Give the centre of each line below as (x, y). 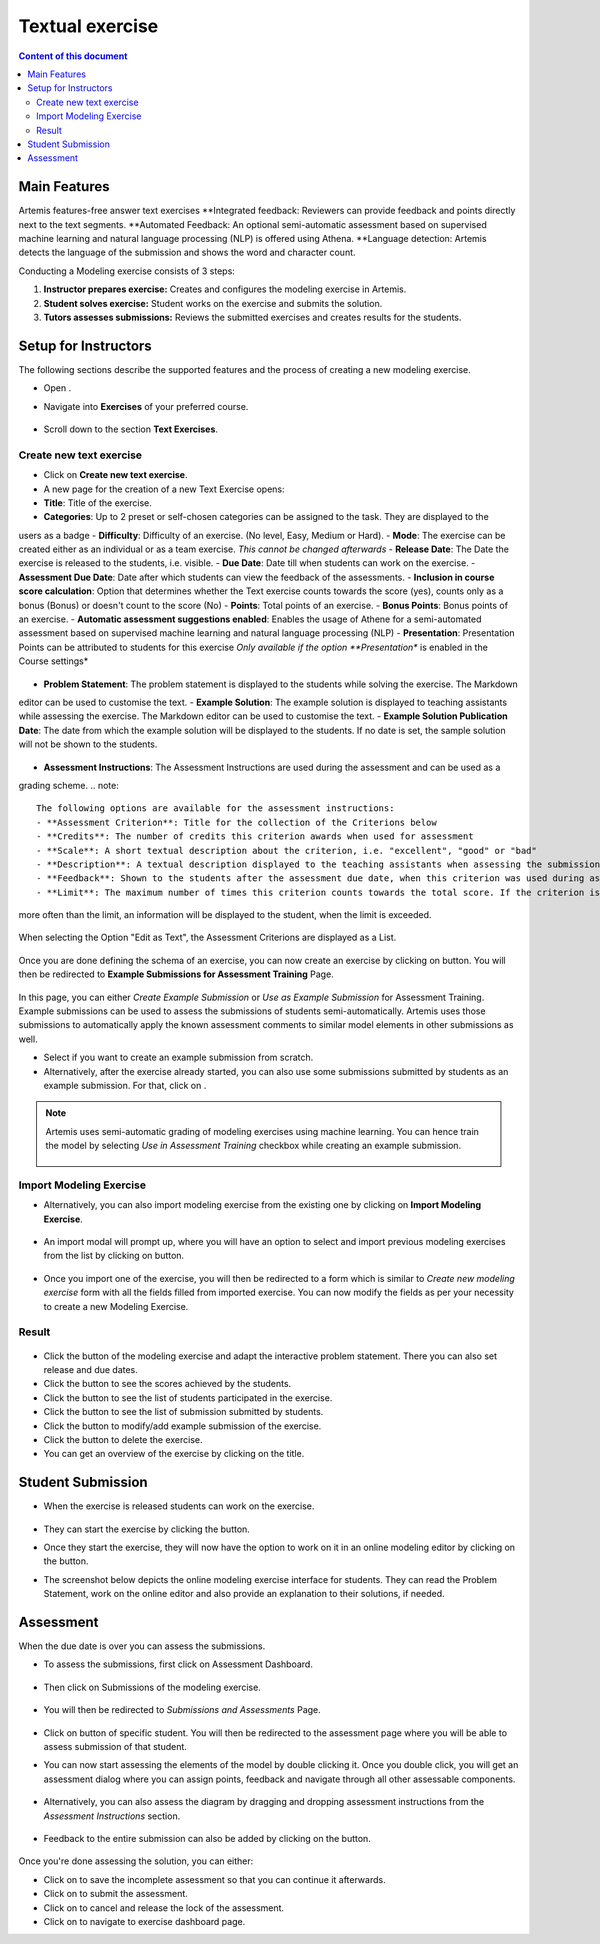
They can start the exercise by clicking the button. (146, 1529)
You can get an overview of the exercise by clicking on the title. (174, 1454)
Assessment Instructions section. (112, 1816)
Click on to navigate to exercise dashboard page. (144, 1921)
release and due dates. (91, 1369)
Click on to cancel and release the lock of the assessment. (164, 1907)
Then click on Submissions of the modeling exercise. (152, 1687)
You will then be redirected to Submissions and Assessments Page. (182, 1710)
